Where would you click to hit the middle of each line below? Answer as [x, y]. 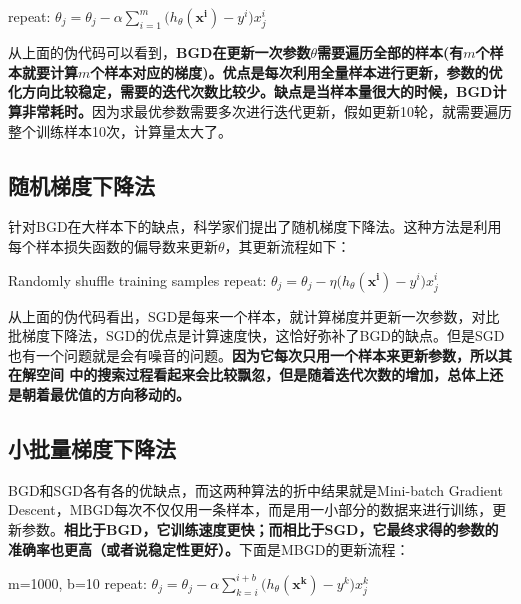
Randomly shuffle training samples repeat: [137, 279]
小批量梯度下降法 [92, 448]
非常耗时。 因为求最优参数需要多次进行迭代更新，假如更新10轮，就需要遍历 [266, 110]
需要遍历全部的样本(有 [390, 52]
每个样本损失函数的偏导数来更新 [113, 245]
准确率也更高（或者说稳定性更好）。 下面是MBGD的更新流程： [209, 548]
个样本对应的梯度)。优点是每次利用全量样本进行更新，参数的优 [296, 71]
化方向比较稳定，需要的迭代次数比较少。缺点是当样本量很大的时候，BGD [250, 91]
